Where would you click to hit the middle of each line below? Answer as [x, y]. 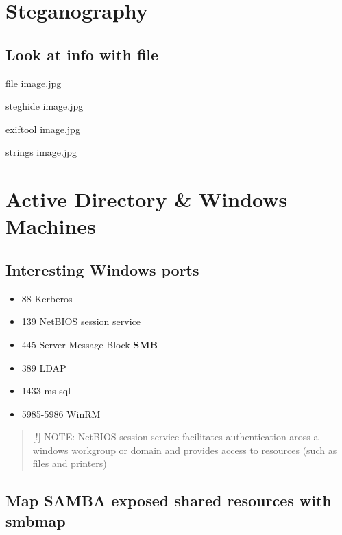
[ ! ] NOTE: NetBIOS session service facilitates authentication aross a [175, 437]
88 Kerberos [47, 298]
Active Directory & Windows [147, 199]
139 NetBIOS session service [81, 321]
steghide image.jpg [45, 106]
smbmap [36, 520]
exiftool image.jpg [43, 129]
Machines [51, 226]
